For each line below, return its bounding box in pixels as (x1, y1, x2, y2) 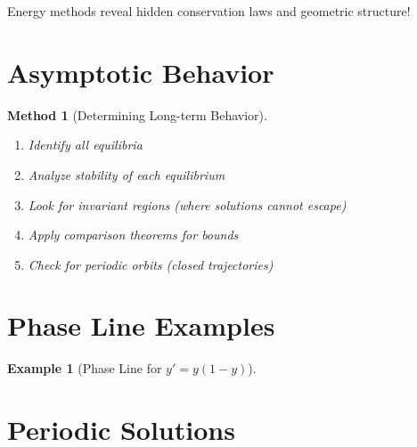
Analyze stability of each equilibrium (28, 165, 225, 183)
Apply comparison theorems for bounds (28, 225, 239, 244)
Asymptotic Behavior (7, 53, 274, 90)
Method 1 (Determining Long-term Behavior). (7, 105, 267, 124)
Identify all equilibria (28, 135, 143, 154)
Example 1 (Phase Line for (7, 359, 162, 378)
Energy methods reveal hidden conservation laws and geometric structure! (7, 2, 411, 20)
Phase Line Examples (7, 307, 275, 344)
